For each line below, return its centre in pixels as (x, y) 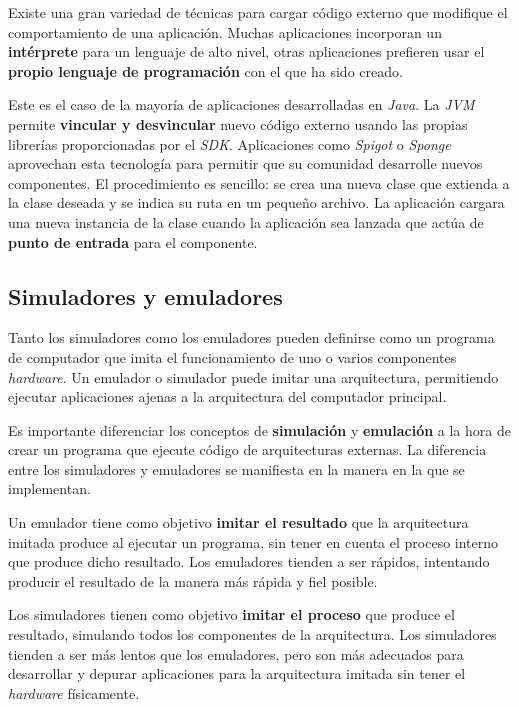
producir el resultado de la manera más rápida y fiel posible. (193, 580)
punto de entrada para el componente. (133, 241)
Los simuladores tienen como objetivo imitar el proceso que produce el (231, 614)
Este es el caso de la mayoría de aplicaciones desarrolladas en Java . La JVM (241, 104)
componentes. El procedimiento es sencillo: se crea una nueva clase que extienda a (259, 182)
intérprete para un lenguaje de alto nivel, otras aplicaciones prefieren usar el (246, 51)
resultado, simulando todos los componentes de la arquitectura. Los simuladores (252, 634)
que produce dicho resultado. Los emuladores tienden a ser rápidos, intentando (249, 561)
